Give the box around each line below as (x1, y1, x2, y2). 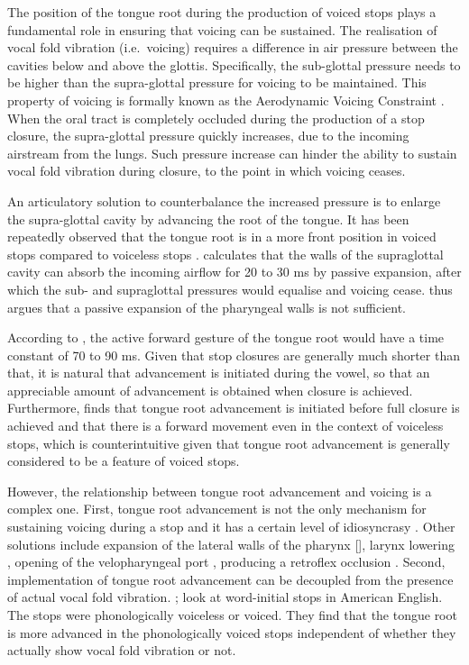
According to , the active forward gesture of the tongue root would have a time (7, 328, 445, 347)
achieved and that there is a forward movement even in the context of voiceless (7, 416, 444, 435)
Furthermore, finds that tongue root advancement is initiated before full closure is (7, 398, 460, 417)
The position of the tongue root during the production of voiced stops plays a (7, 3, 437, 21)
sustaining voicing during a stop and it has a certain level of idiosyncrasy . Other (7, 517, 455, 536)
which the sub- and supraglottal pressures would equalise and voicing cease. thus (7, 279, 453, 298)
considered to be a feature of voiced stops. (7, 451, 240, 470)
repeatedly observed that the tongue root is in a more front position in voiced (7, 227, 437, 246)
